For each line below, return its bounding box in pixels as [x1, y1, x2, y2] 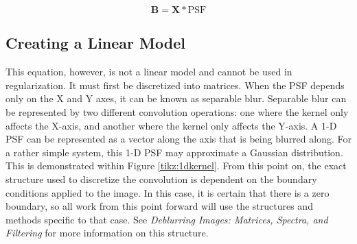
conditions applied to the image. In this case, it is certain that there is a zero [5, 185, 330, 199]
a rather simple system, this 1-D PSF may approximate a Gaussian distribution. [5, 145, 343, 159]
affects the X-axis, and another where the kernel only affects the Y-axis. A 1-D [5, 118, 337, 132]
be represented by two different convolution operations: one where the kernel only [5, 104, 349, 119]
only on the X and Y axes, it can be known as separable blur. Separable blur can [5, 91, 347, 106]
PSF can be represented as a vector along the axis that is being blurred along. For [5, 132, 352, 146]
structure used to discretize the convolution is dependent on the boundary [5, 171, 317, 186]
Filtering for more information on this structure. [5, 225, 209, 240]
